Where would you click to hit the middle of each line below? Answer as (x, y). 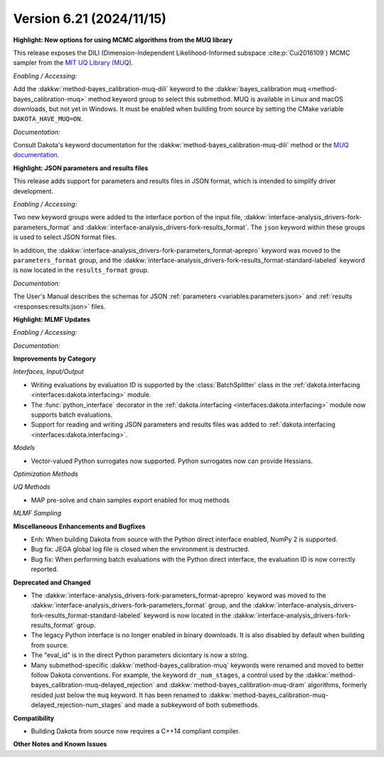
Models (24, 448)
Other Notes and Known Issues (60, 744)
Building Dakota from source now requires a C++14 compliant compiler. (135, 731)
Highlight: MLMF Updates (52, 319)
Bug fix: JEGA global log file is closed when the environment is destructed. (140, 549)
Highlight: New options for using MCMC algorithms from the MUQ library (123, 40)
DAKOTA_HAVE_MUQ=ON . (48, 119)
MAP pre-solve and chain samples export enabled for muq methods (130, 500)
